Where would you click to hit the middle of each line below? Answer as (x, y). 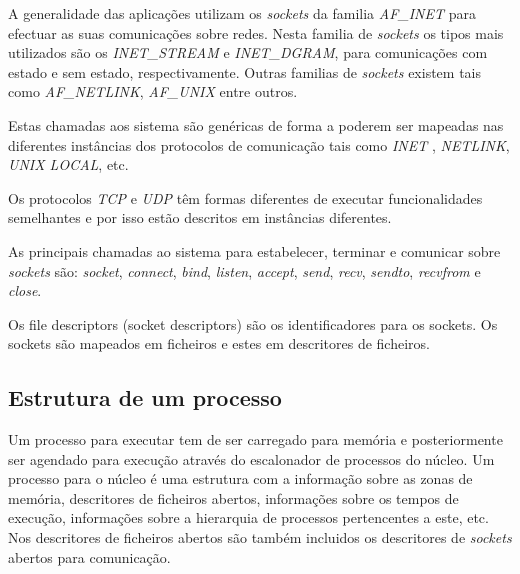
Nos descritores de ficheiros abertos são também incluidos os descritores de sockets (260, 537)
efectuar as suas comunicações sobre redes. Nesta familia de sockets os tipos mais (256, 32)
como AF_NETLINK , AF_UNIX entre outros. (153, 91)
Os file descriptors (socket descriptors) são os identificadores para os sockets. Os (253, 323)
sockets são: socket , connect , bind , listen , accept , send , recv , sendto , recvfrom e (244, 270)
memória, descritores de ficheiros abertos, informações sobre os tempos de (233, 497)
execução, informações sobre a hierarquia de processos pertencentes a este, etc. (248, 517)
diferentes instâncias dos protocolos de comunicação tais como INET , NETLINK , (259, 144)
